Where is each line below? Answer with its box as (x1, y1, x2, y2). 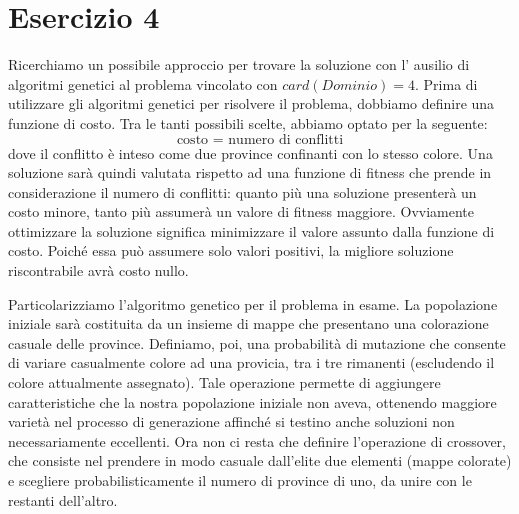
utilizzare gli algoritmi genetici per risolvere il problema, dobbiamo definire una (8, 93, 495, 114)
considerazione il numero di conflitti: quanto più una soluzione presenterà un (8, 181, 477, 202)
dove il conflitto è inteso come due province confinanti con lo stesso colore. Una (8, 142, 493, 163)
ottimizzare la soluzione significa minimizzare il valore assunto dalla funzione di (8, 220, 495, 241)
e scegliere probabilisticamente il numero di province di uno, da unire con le (8, 470, 472, 490)
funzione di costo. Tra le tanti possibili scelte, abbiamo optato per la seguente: (8, 112, 488, 133)
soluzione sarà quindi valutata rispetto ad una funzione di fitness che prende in (8, 162, 492, 183)
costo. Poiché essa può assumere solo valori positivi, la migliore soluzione (8, 240, 454, 261)
